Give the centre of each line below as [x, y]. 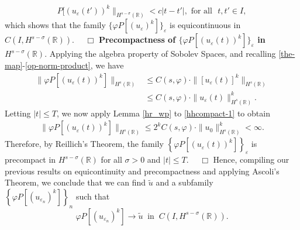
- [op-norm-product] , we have [73, 65]
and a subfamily [185, 182]
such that [93, 196]
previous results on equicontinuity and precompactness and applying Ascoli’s [142, 171]
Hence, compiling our [251, 159]
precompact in [30, 159]
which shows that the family [55, 25]
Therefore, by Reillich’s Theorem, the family [84, 144]
